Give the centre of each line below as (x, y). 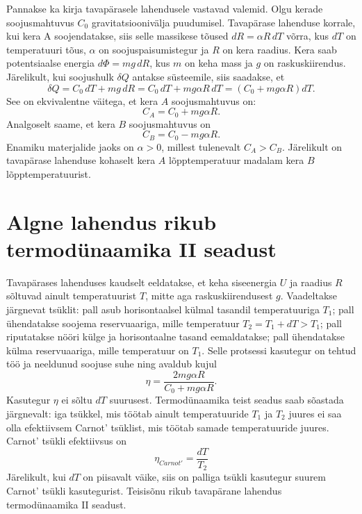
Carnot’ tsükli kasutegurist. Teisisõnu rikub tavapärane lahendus (144, 490)
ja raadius (311, 282)
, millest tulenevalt (201, 146)
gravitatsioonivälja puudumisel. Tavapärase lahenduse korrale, (223, 22)
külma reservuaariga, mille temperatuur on (98, 350)
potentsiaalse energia (50, 63)
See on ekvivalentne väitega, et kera (82, 100)
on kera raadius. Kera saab (280, 49)
